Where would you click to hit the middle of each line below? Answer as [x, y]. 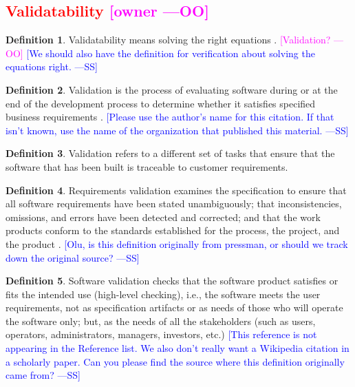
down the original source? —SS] [73, 257]
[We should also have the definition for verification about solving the [171, 53]
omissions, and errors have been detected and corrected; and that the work [163, 217]
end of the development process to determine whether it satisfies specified [161, 103]
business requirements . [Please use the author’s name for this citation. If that [170, 117]
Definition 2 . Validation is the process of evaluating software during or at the [172, 89]
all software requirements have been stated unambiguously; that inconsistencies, [174, 203]
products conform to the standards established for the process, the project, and [173, 230]
